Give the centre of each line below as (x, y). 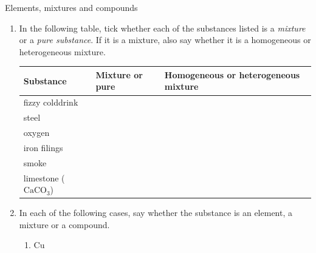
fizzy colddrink (51, 102)
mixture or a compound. (64, 224)
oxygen (36, 132)
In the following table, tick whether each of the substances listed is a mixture (162, 28)
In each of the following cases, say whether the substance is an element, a (156, 213)
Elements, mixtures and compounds (71, 7)
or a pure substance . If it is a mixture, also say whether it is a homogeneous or (165, 40)
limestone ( (44, 177)
